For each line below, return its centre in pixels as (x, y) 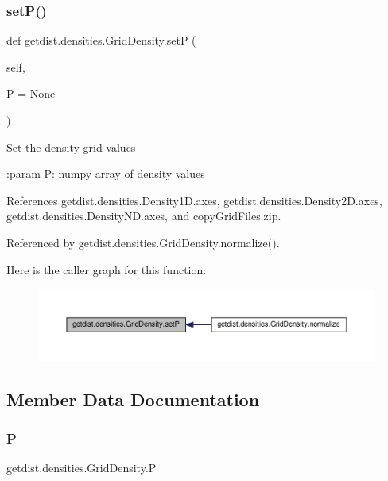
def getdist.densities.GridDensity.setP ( (101, 40)
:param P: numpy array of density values (106, 174)
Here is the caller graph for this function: (107, 269)
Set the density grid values (71, 147)
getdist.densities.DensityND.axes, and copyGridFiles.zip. (144, 216)
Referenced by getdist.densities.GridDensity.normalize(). (143, 242)
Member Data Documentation (133, 399)
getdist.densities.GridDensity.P (81, 468)
